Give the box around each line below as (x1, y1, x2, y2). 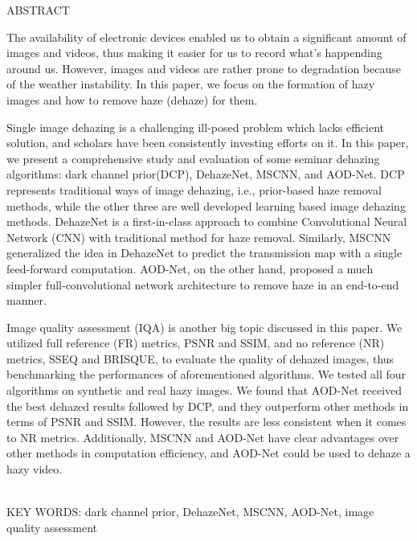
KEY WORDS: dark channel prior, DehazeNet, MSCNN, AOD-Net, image (6, 503, 374, 520)
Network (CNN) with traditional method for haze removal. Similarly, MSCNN (6, 228, 391, 245)
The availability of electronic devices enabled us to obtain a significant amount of (6, 28, 407, 45)
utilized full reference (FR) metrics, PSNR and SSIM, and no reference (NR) (6, 334, 385, 351)
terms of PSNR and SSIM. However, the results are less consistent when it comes (6, 413, 407, 430)
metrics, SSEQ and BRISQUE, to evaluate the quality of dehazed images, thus (6, 350, 395, 367)
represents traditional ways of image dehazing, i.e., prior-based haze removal (6, 181, 382, 198)
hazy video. (6, 461, 63, 477)
